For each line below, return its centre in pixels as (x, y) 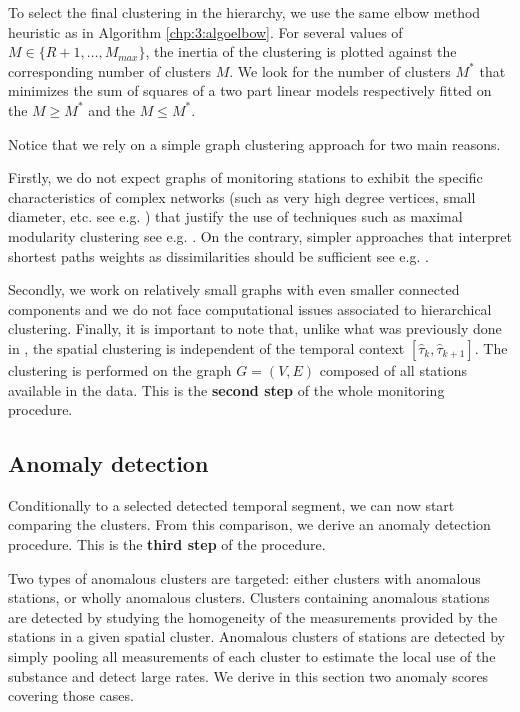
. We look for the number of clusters (340, 70)
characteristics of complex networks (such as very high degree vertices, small (242, 196)
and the (111, 109)
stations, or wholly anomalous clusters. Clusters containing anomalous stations (249, 597)
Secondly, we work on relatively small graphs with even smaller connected (234, 289)
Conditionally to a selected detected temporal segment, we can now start (231, 504)
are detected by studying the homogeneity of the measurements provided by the (253, 616)
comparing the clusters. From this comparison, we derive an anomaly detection (249, 524)
